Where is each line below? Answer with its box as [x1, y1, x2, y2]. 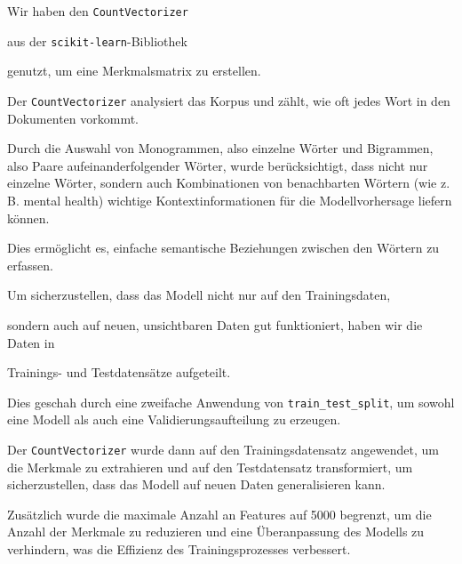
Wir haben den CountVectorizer [7, 2, 188, 20]
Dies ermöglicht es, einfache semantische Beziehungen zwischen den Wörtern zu [7, 238, 440, 257]
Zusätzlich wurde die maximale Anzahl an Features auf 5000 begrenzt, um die [7, 504, 432, 523]
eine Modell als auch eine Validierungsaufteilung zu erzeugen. [7, 410, 341, 429]
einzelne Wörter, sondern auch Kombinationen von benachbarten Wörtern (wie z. [7, 173, 450, 192]
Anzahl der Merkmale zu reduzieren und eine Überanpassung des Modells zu [7, 522, 425, 541]
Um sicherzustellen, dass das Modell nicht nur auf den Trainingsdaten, [7, 286, 391, 304]
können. [7, 208, 50, 227]
